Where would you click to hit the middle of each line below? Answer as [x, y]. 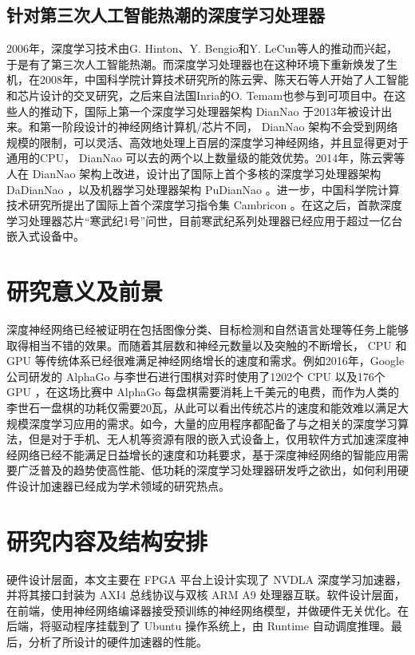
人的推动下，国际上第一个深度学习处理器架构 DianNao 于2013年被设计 [199, 111]
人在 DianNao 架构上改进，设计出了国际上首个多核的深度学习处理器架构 [194, 173]
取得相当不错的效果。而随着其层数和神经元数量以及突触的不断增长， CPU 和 [207, 345]
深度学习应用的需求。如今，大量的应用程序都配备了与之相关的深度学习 [213, 423]
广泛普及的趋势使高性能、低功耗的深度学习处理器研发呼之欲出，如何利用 [207, 470]
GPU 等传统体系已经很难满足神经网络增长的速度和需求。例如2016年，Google [206, 361]
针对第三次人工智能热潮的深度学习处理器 [166, 15]
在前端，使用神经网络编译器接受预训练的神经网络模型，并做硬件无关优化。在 [207, 610]
